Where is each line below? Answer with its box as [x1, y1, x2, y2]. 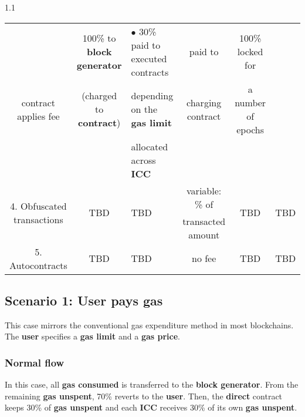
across [131, 153, 156, 167]
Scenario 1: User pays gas [5, 291, 163, 309]
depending [131, 89, 174, 103]
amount [188, 227, 220, 241]
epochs [236, 122, 265, 136]
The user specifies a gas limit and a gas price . [5, 330, 180, 342]
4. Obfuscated [10, 199, 67, 213]
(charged [82, 89, 117, 103]
